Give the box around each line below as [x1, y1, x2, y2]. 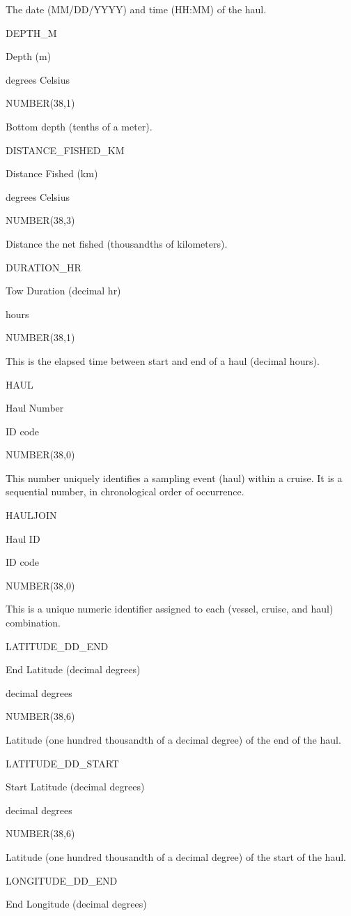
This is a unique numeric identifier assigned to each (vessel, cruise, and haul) [6, 601, 334, 616]
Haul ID [6, 531, 40, 546]
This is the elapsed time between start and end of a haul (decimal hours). [6, 353, 320, 368]
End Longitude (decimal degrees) [6, 896, 147, 911]
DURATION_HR [6, 260, 81, 274]
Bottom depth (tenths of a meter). [6, 119, 153, 133]
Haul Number [6, 400, 64, 415]
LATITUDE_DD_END [6, 638, 109, 653]
